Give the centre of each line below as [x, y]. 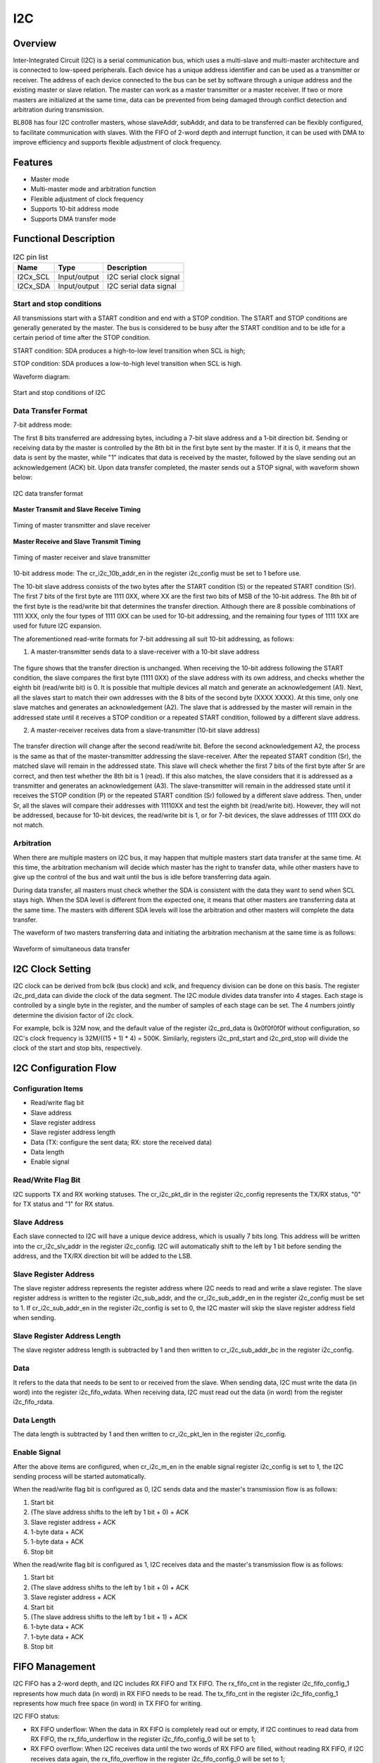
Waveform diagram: [42, 377]
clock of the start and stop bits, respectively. [77, 1048]
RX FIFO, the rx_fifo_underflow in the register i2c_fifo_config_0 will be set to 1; [143, 1739]
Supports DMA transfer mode [73, 219]
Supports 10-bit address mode [75, 209]
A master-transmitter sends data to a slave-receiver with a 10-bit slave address [145, 652]
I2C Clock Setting [52, 969]
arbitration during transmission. [58, 110]
